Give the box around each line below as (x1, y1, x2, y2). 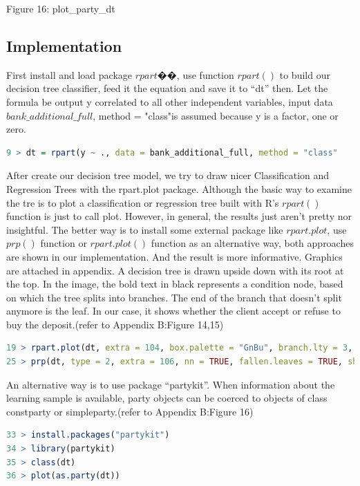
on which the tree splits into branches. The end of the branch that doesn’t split (6, 290, 342, 304)
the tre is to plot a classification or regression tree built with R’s (6, 195, 279, 209)
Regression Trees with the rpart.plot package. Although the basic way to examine (6, 181, 352, 196)
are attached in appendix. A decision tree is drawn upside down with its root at (6, 263, 344, 277)
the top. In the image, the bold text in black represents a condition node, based (6, 277, 343, 291)
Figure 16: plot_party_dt (6, 1, 115, 15)
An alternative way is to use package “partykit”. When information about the (6, 377, 335, 391)
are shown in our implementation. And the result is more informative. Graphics (6, 249, 343, 263)
